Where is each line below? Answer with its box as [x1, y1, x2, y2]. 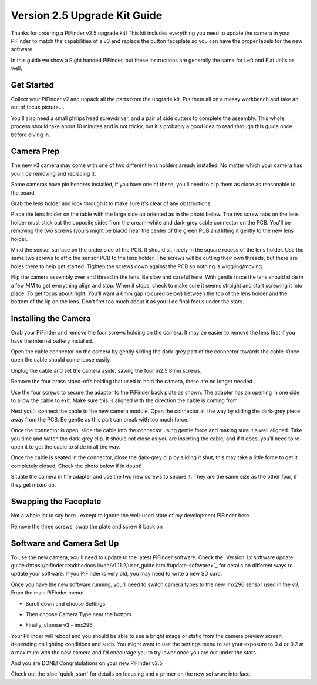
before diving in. [11, 131, 50, 138]
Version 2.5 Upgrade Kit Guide [11, 9, 163, 22]
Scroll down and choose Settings [25, 600, 106, 607]
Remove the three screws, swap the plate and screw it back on [11, 523, 163, 530]
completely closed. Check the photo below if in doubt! [11, 462, 142, 469]
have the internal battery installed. [11, 337, 93, 344]
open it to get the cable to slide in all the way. [11, 443, 120, 450]
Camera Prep [11, 146, 60, 156]
